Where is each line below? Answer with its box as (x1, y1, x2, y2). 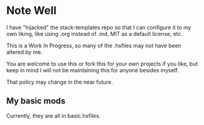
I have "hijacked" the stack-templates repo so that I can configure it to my (6, 24, 192, 31)
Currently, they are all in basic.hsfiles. (6, 112, 101, 119)
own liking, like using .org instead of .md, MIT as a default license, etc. (6, 30, 183, 37)
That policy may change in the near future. (6, 78, 113, 86)
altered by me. (6, 48, 43, 55)
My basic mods (6, 96, 66, 106)
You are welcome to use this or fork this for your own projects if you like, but (6, 60, 198, 67)
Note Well (6, 4, 57, 18)
